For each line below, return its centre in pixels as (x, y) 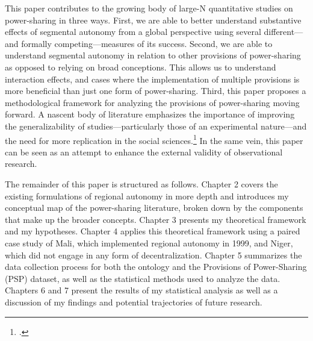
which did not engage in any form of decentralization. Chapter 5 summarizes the (153, 255)
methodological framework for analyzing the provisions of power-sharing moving (152, 102)
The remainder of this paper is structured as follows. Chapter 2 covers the (141, 183)
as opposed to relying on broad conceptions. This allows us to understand (141, 67)
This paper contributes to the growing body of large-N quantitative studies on (149, 8)
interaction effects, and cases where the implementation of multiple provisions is (152, 79)
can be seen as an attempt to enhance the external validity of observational (144, 152)
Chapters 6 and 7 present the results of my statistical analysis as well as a (141, 290)
